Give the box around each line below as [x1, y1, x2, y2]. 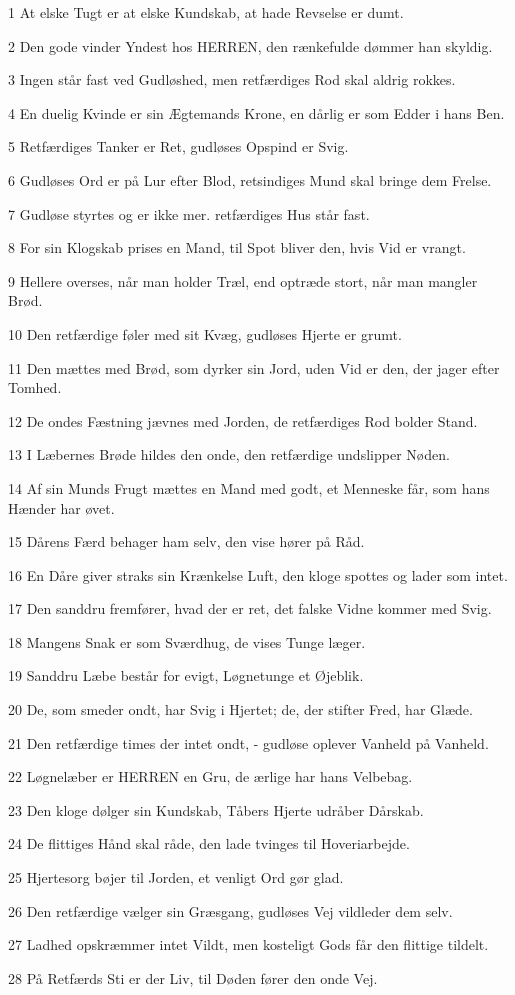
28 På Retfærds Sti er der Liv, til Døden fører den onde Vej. [8, 967, 378, 988]
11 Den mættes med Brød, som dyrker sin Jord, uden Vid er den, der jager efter [8, 357, 500, 378]
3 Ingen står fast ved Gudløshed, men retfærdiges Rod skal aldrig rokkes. [8, 69, 456, 90]
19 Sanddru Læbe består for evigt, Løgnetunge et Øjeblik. [8, 665, 364, 686]
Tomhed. [8, 377, 62, 398]
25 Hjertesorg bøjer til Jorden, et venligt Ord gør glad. [8, 867, 344, 888]
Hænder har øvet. [8, 497, 115, 518]
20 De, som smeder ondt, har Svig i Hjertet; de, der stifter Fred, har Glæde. [8, 699, 473, 720]
